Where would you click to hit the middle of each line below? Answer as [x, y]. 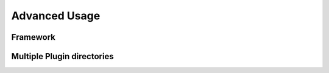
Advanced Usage [56, 16]
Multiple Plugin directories [62, 56]
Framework [34, 37]
